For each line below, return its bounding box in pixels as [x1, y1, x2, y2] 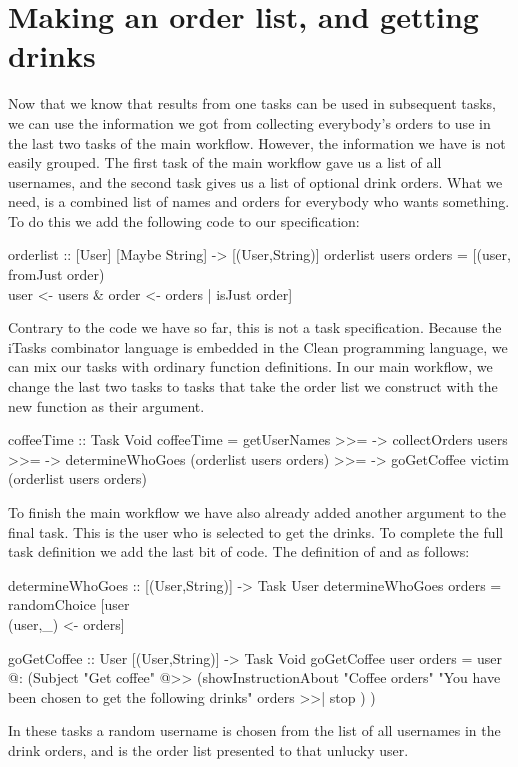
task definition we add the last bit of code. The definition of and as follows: [8, 541, 470, 562]
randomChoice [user [8, 594, 130, 615]
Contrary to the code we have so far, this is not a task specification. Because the [8, 317, 502, 338]
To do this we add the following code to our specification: [8, 210, 360, 231]
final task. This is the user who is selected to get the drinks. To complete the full [8, 521, 504, 542]
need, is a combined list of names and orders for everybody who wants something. [8, 191, 510, 212]
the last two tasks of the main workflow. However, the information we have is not [8, 132, 506, 153]
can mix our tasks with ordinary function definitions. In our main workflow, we [8, 356, 493, 377]
